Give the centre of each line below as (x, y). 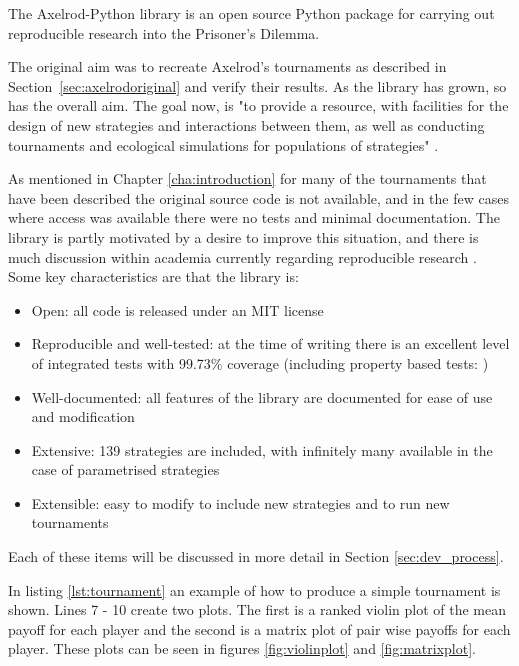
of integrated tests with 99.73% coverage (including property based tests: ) (260, 362)
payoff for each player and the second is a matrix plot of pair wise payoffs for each (259, 628)
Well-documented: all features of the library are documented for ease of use (262, 396)
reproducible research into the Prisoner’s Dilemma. (164, 32)
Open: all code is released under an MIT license (177, 309)
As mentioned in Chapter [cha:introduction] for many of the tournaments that (247, 178)
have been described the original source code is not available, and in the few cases (258, 197)
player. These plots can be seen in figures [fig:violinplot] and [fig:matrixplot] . (242, 648)
